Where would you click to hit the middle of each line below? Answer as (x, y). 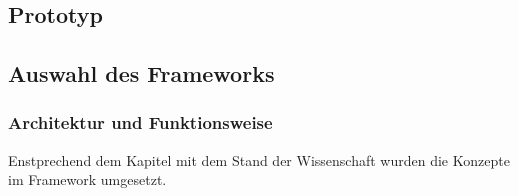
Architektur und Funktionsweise (140, 122)
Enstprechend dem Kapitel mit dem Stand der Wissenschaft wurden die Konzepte (259, 159)
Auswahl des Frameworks (141, 73)
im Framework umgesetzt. (87, 179)
